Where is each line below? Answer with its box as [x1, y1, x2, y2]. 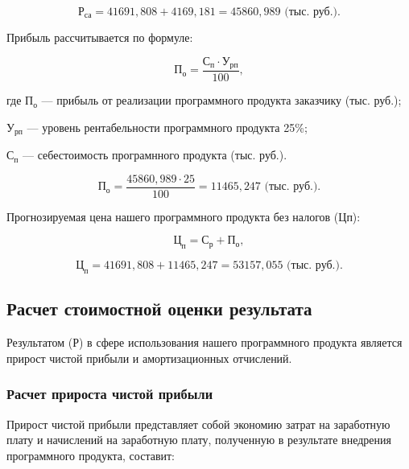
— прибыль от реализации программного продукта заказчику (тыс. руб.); [41, 92, 402, 109]
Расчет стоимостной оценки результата [6, 296, 312, 321]
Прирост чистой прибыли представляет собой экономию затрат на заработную [6, 415, 390, 432]
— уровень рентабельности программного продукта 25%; [27, 118, 308, 135]
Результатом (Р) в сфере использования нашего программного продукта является [6, 334, 403, 351]
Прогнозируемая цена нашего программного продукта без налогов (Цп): [6, 208, 361, 224]
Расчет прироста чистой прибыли [6, 384, 213, 404]
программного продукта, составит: [6, 446, 175, 463]
